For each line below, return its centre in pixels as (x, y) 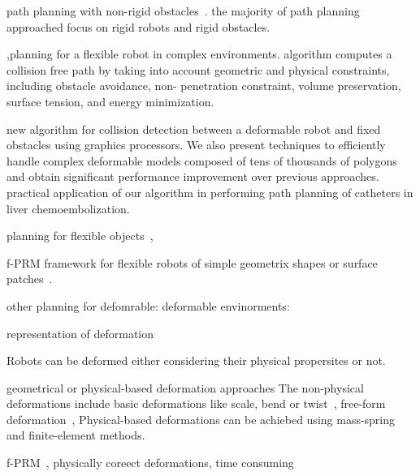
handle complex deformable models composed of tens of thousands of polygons (202, 160)
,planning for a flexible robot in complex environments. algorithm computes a (199, 54)
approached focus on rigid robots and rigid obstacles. (139, 26)
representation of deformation (80, 333)
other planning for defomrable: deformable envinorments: (148, 305)
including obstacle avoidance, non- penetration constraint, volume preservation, (204, 86)
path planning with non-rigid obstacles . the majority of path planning (183, 11)
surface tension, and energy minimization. (110, 101)
